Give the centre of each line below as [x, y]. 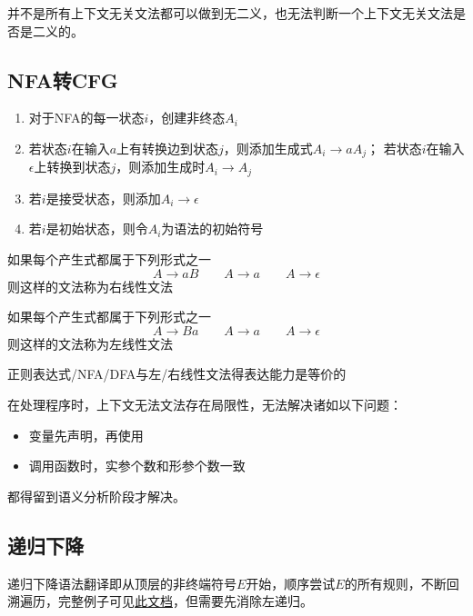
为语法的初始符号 [212, 229]
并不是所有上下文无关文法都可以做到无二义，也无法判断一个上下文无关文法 [230, 13]
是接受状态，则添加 [103, 198]
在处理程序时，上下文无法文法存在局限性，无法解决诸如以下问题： [205, 405]
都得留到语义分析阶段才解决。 [96, 496]
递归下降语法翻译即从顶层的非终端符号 [122, 583]
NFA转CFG [63, 79]
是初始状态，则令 [97, 229]
